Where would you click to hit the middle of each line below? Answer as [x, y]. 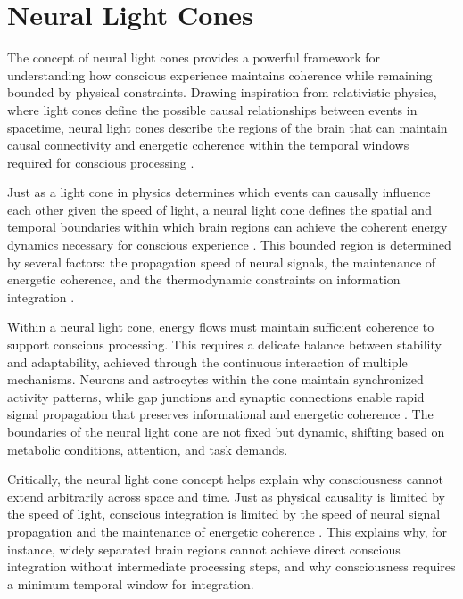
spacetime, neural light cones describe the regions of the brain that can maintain [227, 127]
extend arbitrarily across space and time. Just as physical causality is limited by [226, 496]
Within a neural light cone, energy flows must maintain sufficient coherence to [221, 327]
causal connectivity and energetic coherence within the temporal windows [208, 145]
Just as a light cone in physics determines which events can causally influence [219, 192]
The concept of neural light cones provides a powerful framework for [194, 57]
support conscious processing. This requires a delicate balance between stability [224, 345]
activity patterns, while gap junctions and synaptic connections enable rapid [216, 396]
